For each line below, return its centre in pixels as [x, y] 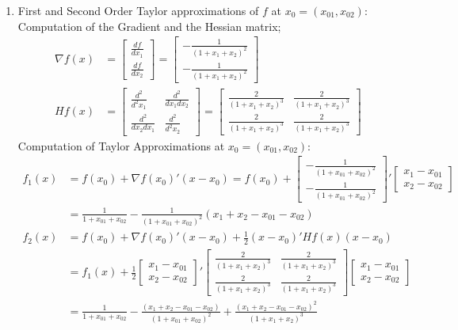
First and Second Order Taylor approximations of [138, 10]
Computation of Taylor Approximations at [121, 145]
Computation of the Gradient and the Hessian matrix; [149, 26]
